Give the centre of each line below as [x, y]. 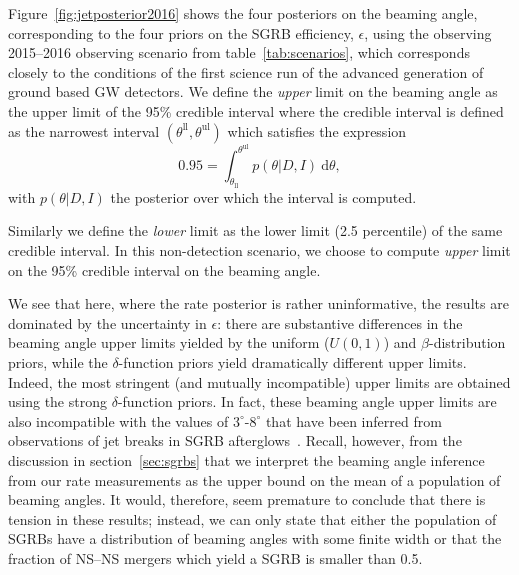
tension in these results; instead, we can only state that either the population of [252, 518]
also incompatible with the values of [118, 420]
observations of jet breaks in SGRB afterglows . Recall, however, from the [235, 440]
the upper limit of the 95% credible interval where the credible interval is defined [256, 110]
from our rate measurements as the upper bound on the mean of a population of [254, 479]
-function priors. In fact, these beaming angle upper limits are [307, 401]
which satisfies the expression [317, 130]
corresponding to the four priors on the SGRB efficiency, [181, 32]
